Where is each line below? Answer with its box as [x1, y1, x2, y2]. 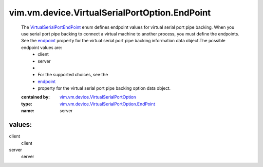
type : [21, 101, 33, 107]
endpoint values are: [21, 44, 63, 50]
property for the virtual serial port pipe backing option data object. [38, 85, 171, 91]
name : [21, 108, 35, 114]
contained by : [21, 94, 50, 100]
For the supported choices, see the [38, 72, 108, 78]
